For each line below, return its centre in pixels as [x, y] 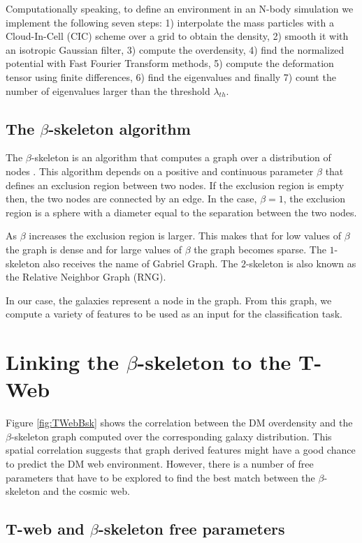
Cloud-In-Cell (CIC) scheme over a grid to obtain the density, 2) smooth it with [177, 36]
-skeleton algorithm [120, 128]
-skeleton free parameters [191, 529]
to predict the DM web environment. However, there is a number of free [160, 463]
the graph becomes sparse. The [260, 249]
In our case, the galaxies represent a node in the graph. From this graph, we [169, 300]
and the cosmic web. [86, 491]
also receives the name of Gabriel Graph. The [140, 263]
